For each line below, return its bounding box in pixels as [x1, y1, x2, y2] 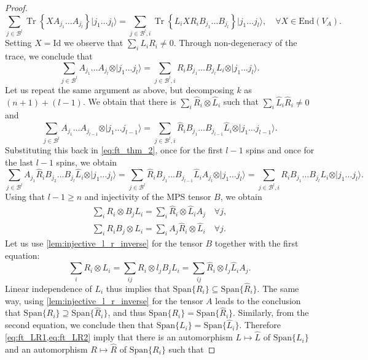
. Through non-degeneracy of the [173, 36, 297, 49]
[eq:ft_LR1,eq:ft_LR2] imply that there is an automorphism [5, 331, 233, 343]
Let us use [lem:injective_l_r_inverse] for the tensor [5, 237, 203, 250]
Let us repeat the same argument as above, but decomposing [5, 83, 234, 96]
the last [5, 155, 33, 168]
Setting [5, 36, 32, 49]
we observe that [64, 36, 123, 49]
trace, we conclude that [5, 50, 93, 63]
